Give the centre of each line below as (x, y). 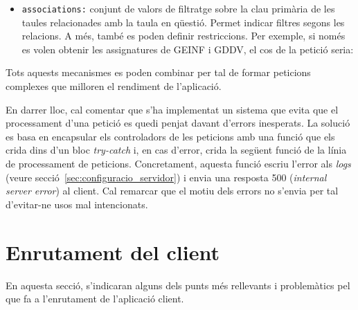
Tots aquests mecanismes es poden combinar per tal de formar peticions (158, 72)
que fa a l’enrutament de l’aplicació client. (95, 299)
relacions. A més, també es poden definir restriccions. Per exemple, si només (184, 36)
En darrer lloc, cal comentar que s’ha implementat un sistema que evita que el (172, 109)
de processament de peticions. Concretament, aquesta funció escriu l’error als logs (178, 163)
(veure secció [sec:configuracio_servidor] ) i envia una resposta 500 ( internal (166, 177)
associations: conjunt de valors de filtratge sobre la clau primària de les (178, 8)
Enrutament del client (113, 252)
